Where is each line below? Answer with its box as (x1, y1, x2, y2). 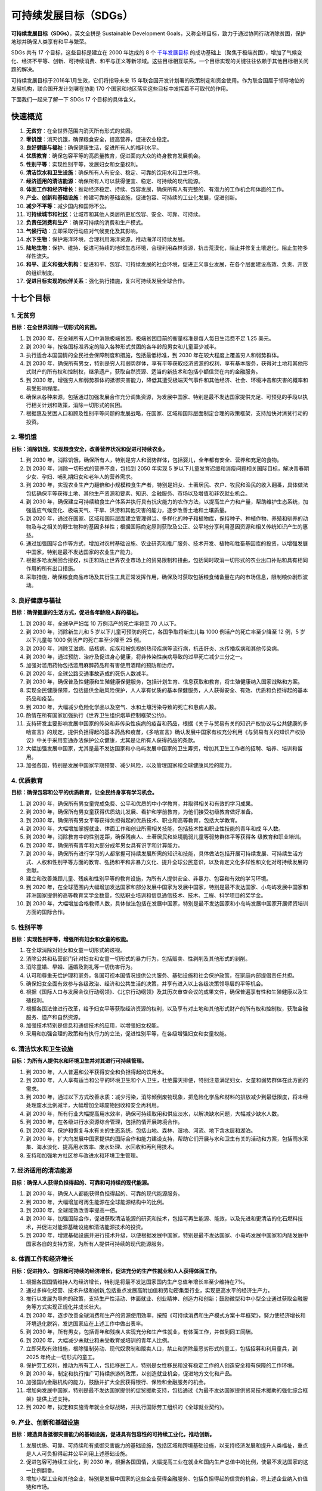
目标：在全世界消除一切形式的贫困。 (11, 324, 100, 331)
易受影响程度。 (26, 385, 63, 392)
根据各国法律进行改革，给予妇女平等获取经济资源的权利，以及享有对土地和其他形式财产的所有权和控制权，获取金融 (26, 1005, 308, 1012)
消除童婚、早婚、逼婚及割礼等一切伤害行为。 (26, 963, 136, 970)
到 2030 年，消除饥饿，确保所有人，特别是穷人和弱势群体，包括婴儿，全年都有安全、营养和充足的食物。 (26, 456, 283, 463)
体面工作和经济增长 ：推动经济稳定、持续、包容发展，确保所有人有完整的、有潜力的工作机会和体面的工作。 (26, 185, 287, 193)
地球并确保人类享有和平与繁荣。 (11, 38, 89, 45)
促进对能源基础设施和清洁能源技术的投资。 (41, 1223, 146, 1230)
